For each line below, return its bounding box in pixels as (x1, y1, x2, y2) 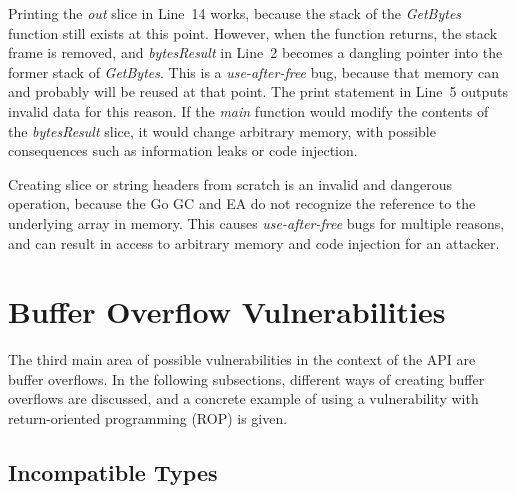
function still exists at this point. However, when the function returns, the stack (8, 22, 498, 43)
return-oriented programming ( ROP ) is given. (8, 408, 288, 429)
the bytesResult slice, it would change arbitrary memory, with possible (8, 120, 436, 141)
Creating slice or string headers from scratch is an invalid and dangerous (8, 173, 453, 194)
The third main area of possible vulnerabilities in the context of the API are (8, 349, 476, 370)
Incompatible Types (8, 457, 218, 488)
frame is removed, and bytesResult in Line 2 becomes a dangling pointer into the (8, 42, 503, 63)
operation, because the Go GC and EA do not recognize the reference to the (8, 193, 476, 214)
